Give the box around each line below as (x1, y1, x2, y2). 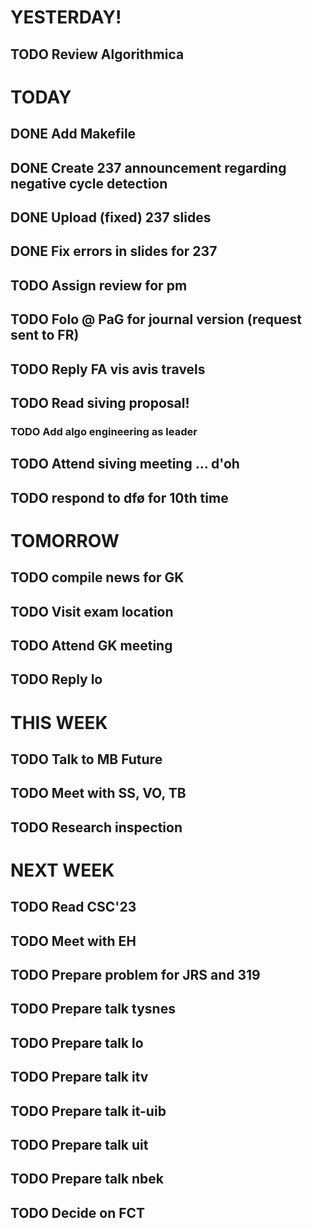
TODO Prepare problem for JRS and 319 (10, 967, 261, 984)
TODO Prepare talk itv (10, 1069, 149, 1086)
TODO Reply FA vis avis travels (10, 361, 206, 378)
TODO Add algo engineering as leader (10, 424, 198, 438)
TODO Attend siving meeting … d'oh (10, 456, 240, 473)
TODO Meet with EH (10, 932, 137, 950)
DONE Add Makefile (10, 126, 137, 143)
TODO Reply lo (10, 671, 103, 688)
